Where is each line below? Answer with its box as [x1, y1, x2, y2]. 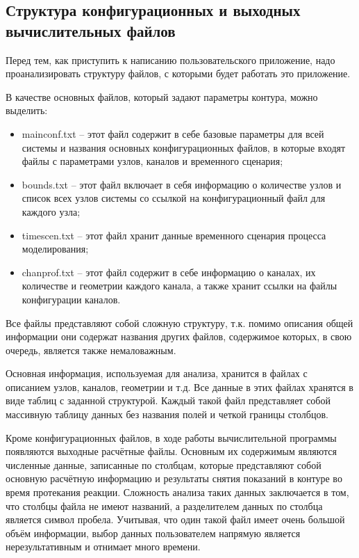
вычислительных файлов [6, 19, 176, 41]
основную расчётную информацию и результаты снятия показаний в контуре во [6, 471, 342, 486]
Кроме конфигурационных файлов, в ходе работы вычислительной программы [6, 430, 337, 445]
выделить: [6, 103, 48, 118]
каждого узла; [22, 204, 81, 218]
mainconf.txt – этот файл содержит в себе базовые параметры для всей [22, 126, 324, 141]
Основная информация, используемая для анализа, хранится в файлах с [6, 366, 308, 381]
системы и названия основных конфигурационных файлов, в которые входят [22, 140, 346, 154]
